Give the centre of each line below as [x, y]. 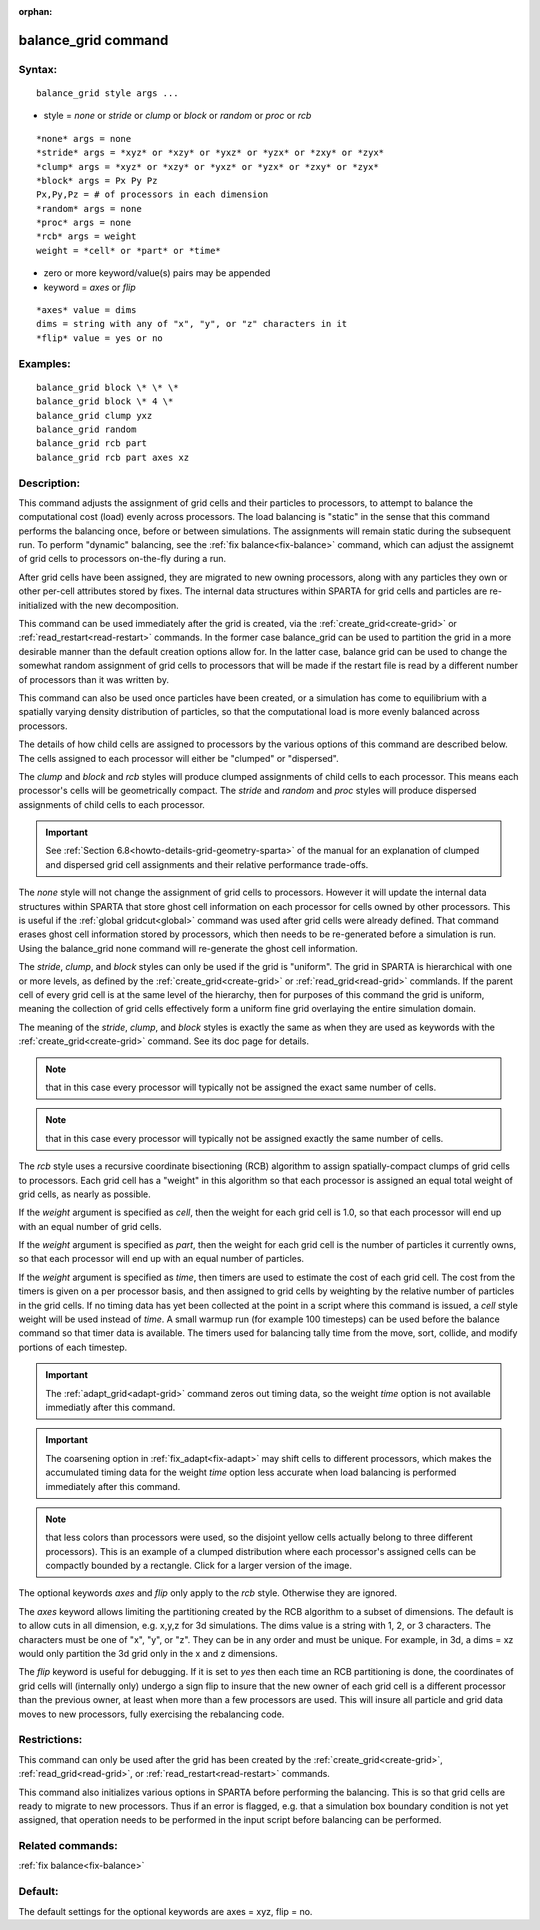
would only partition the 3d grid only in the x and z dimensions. [148, 1654]
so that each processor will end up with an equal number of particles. [161, 1259]
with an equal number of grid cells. [90, 1226]
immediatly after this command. [110, 1407]
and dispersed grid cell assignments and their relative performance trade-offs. [207, 864]
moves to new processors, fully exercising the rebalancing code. [151, 1714]
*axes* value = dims [86, 310]
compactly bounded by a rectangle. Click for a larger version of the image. [199, 1566]
